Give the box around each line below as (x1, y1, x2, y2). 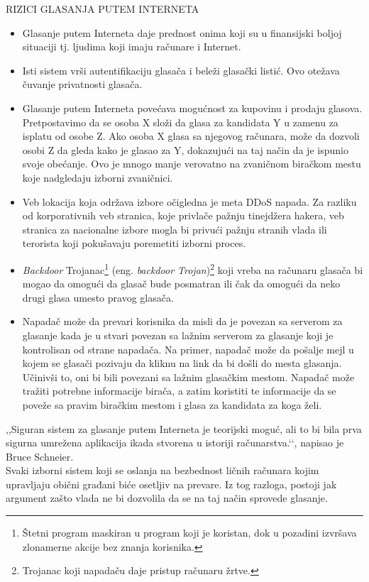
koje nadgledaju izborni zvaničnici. (22, 170, 173, 185)
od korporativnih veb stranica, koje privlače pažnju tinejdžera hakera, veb (22, 208, 344, 223)
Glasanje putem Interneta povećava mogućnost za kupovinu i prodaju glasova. (22, 100, 363, 115)
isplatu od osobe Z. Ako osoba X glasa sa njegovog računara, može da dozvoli (22, 128, 360, 143)
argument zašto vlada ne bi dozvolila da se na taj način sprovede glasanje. (6, 490, 328, 505)
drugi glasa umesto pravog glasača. (22, 290, 174, 304)
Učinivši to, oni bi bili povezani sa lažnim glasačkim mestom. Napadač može (22, 369, 355, 384)
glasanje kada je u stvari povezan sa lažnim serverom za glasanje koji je (22, 327, 334, 342)
